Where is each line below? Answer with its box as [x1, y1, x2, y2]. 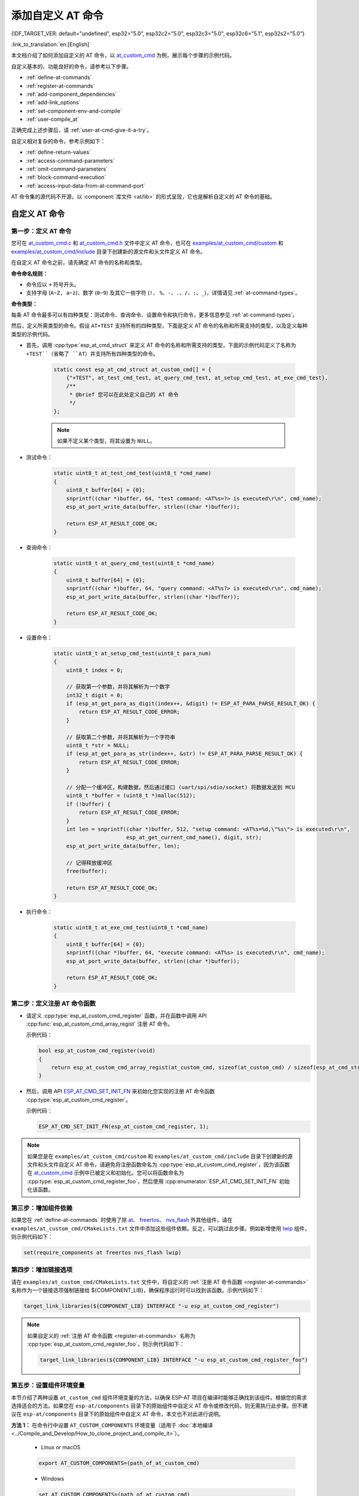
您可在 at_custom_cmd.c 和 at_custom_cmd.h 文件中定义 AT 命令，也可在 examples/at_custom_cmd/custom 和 [11, 239, 284, 247]
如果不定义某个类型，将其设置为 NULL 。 [57, 437, 156, 444]
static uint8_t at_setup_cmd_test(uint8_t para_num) [53, 650, 212, 656]
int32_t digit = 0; [66, 692, 124, 698]
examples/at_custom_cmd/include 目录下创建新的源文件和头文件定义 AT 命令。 [11, 248, 206, 255]
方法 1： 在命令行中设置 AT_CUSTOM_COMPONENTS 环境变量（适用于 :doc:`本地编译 [11, 1421, 214, 1428]
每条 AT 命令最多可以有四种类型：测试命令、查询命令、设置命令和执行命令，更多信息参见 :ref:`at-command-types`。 [11, 311, 299, 318]
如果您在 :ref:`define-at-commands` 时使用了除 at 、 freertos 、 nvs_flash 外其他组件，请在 [11, 1217, 233, 1224]
